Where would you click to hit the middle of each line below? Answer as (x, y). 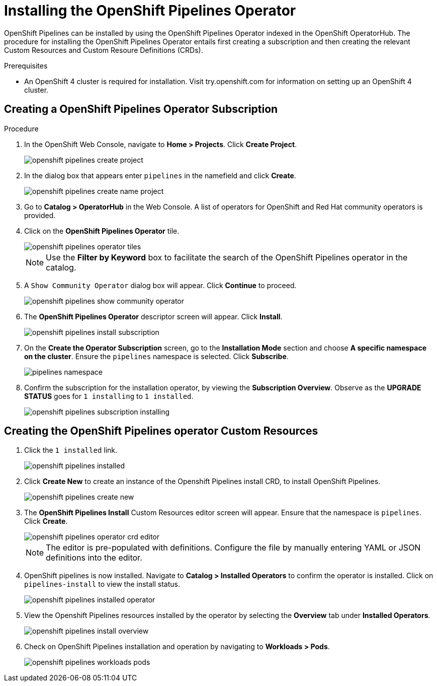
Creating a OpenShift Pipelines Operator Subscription (141, 109)
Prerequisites (26, 65)
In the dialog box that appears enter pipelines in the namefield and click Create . (160, 175)
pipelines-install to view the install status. (102, 584)
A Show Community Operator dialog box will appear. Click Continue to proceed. (160, 285)
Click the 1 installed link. (71, 450)
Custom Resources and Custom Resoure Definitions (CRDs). (104, 50)
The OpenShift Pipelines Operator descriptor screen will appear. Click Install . (153, 316)
